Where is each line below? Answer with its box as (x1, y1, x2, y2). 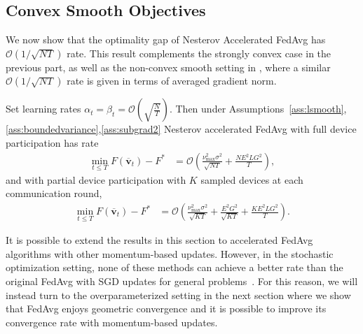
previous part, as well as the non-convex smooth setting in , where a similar (6, 59, 331, 74)
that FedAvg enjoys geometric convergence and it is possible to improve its (6, 301, 327, 316)
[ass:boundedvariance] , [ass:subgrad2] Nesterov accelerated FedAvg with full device (6, 122, 357, 136)
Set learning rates (6, 101, 81, 116)
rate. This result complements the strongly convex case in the (67, 45, 331, 60)
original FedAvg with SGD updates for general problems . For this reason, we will (6, 274, 358, 289)
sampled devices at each (200, 172, 303, 187)
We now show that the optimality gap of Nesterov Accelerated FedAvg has (6, 32, 326, 47)
